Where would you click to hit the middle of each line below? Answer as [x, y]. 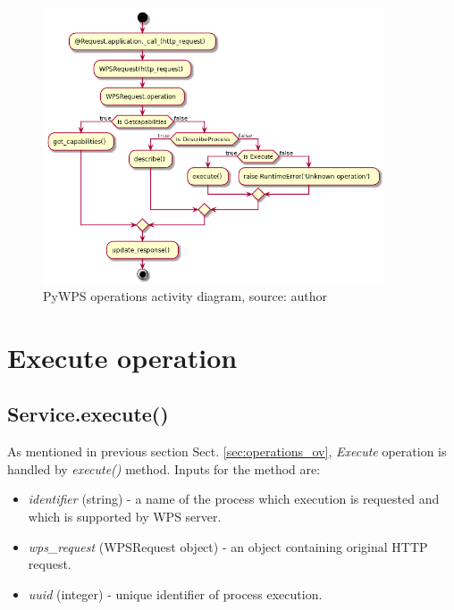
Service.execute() [88, 414]
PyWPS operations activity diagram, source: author [185, 296]
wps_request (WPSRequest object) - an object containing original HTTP [228, 546]
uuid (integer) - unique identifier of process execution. [175, 593]
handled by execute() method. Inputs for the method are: [164, 468]
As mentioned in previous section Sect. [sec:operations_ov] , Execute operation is [227, 451]
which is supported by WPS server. [125, 517]
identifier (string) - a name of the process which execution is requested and [234, 499]
